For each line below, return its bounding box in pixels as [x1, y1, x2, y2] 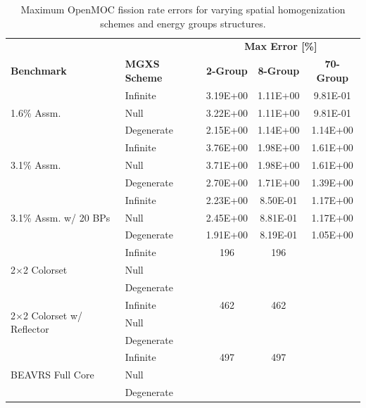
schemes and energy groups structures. [100, 15, 266, 30]
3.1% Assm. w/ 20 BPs [11, 210, 111, 224]
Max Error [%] [244, 39, 317, 53]
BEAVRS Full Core [11, 367, 94, 382]
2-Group [206, 63, 248, 78]
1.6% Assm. [11, 105, 61, 120]
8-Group [258, 63, 300, 78]
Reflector [11, 321, 49, 336]
